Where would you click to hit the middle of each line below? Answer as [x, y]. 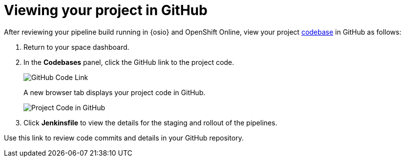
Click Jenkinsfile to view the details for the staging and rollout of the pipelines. [150, 122]
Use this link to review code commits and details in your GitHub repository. [124, 138]
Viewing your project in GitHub [106, 10]
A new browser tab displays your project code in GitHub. [115, 92]
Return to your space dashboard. [76, 47]
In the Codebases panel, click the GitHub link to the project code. [129, 62]
